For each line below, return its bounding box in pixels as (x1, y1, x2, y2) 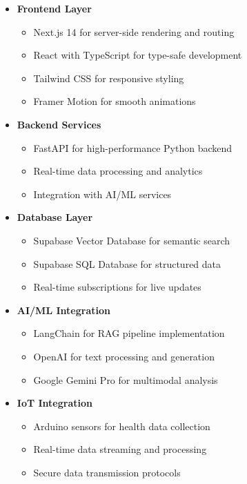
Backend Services (17, 117, 101, 131)
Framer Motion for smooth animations (33, 94, 196, 108)
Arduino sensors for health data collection (33, 418, 210, 433)
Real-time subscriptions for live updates (33, 280, 201, 294)
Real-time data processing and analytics (33, 164, 203, 178)
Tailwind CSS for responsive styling (33, 70, 184, 85)
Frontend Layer (17, 1, 92, 15)
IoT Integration (17, 396, 92, 410)
